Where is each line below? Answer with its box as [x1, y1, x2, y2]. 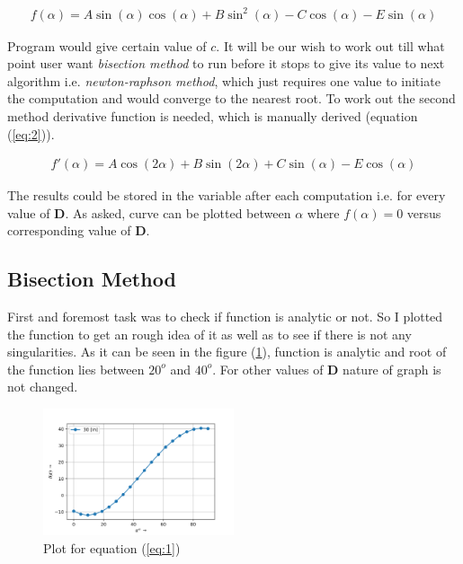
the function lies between [7, 359, 145, 378]
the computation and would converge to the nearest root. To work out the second [7, 89, 456, 108]
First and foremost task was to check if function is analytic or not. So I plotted [7, 307, 443, 326]
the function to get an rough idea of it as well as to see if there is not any [7, 324, 412, 343]
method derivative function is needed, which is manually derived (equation [7, 106, 418, 125]
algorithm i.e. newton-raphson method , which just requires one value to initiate [7, 71, 441, 90]
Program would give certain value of [7, 36, 207, 55]
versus [406, 203, 441, 222]
